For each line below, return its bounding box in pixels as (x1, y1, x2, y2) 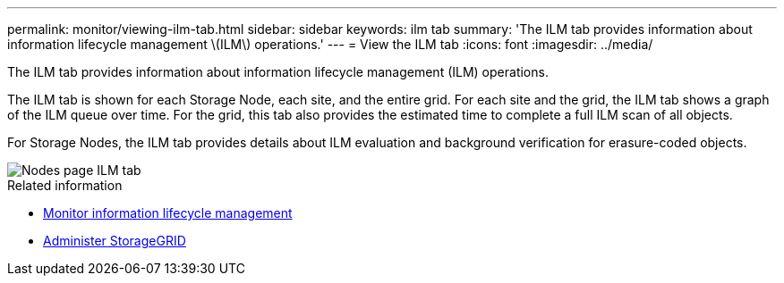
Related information (7, 178, 123, 193)
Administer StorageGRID (43, 233, 186, 248)
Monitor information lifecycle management (43, 205, 293, 221)
